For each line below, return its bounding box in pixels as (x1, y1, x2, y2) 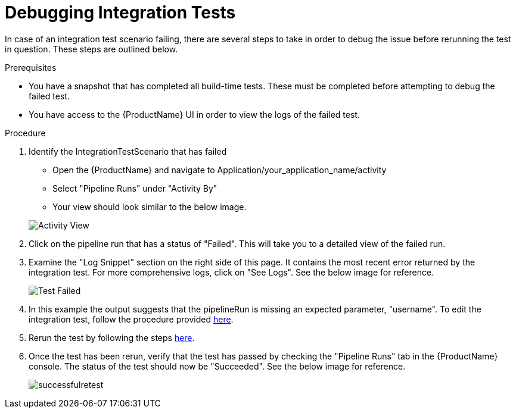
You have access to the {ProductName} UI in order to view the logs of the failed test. (29, 109, 360, 120)
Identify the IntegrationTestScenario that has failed (29, 146, 227, 157)
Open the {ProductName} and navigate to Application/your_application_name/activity (52, 164, 387, 175)
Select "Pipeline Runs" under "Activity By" (52, 183, 217, 193)
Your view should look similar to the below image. (52, 201, 247, 212)
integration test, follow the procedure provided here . (29, 314, 234, 324)
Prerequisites (5, 62, 57, 73)
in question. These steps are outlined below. (5, 43, 178, 54)
